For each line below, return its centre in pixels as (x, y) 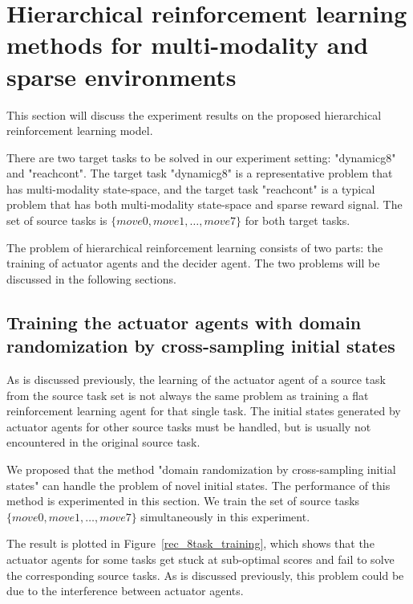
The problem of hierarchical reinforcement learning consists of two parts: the (195, 247)
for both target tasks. (298, 220)
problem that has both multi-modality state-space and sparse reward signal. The (204, 204)
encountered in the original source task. (103, 442)
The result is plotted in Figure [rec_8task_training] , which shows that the (190, 543)
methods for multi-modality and (188, 45)
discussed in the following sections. (91, 278)
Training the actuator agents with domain (184, 322)
